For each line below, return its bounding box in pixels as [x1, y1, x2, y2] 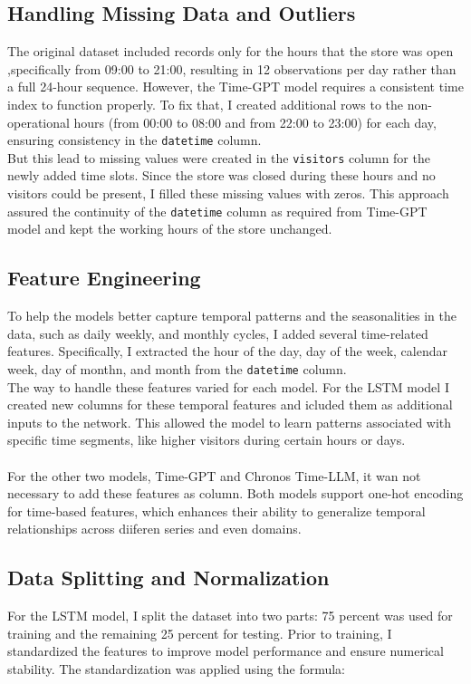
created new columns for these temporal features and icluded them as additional [7, 395, 453, 414]
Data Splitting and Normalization [7, 564, 330, 592]
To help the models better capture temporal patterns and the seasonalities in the [7, 306, 457, 325]
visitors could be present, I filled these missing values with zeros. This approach [7, 184, 449, 203]
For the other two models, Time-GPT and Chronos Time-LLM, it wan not [7, 466, 421, 485]
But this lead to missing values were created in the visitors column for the [7, 148, 430, 167]
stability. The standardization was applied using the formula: [7, 659, 345, 678]
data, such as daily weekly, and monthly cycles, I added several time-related [7, 323, 428, 342]
